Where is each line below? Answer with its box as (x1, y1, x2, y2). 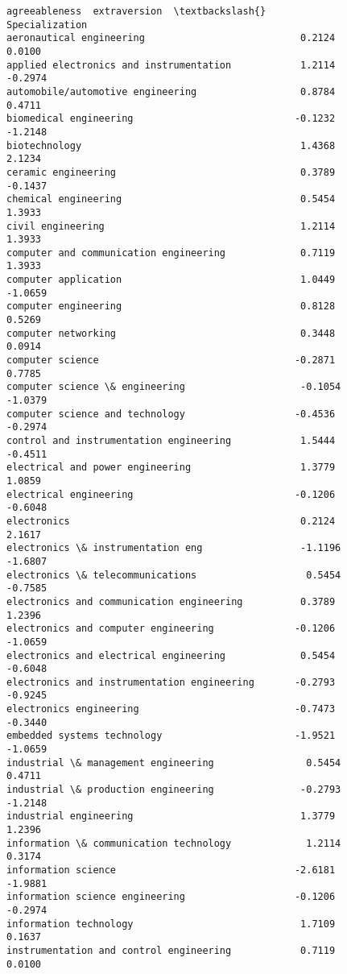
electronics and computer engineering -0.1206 (6, 623, 336, 635)
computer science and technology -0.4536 (6, 408, 336, 420)
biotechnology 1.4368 (6, 139, 336, 151)
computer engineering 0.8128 (6, 300, 336, 313)
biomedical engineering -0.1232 (6, 113, 336, 125)
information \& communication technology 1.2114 (6, 837, 341, 849)
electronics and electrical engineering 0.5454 (6, 649, 336, 661)
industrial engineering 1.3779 (6, 810, 336, 823)
